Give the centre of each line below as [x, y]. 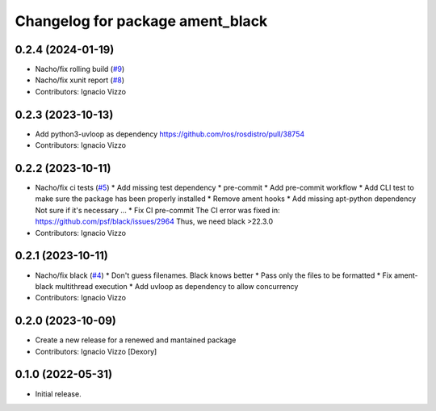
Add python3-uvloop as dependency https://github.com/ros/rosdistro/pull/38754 [170, 134]
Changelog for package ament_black [141, 21]
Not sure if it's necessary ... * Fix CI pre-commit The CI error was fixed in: [157, 210]
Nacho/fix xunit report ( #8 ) [80, 80]
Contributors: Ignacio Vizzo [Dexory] [96, 351]
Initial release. [58, 394]
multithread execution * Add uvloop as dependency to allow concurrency [177, 286]
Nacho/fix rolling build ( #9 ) [80, 69]
